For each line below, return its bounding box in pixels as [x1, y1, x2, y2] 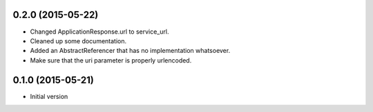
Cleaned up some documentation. [30, 36, 127, 45]
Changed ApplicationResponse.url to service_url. [30, 27, 169, 36]
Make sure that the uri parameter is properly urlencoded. [30, 56, 192, 65]
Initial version [30, 92, 68, 100]
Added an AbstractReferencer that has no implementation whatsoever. [30, 47, 231, 55]
